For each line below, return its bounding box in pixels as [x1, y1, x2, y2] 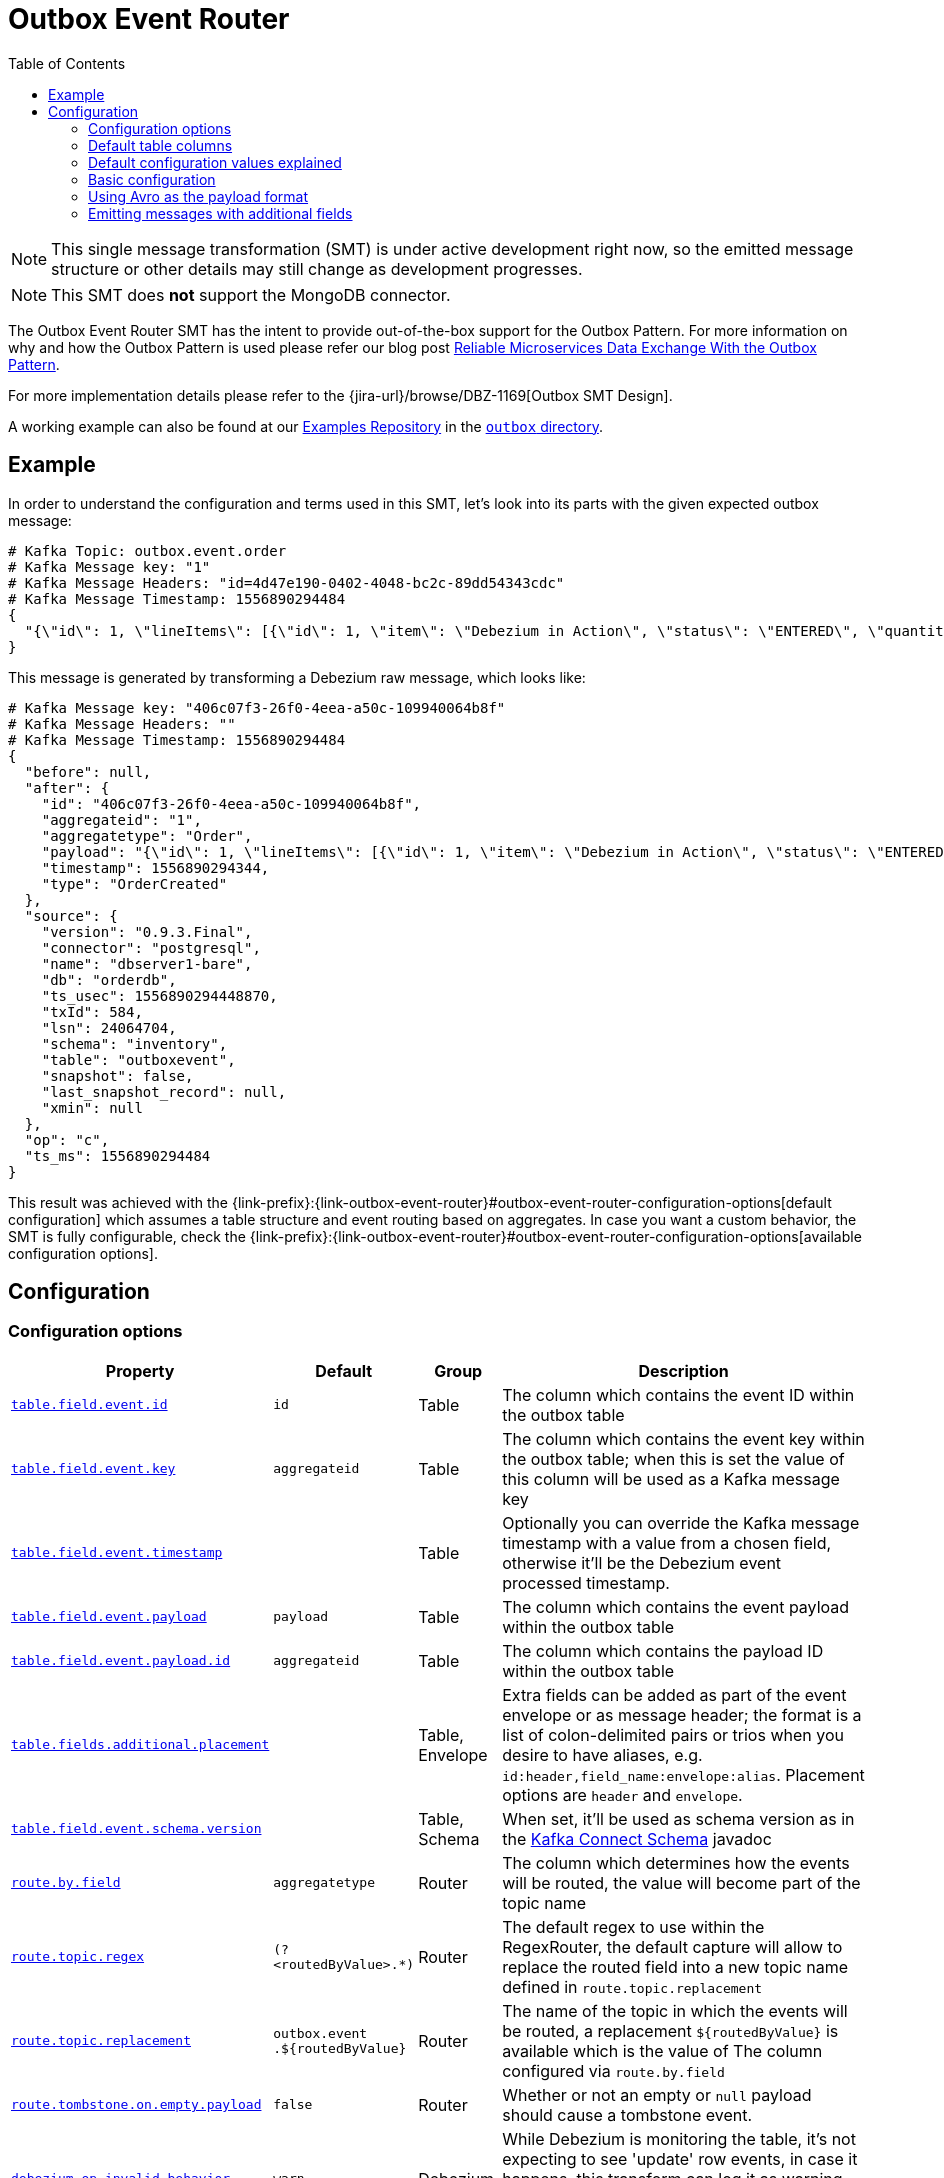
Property [105, 1360, 175, 1381]
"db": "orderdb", [41, 971, 177, 988]
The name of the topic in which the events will [502, 2000, 848, 2021]
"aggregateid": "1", [41, 811, 202, 828]
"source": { [24, 907, 118, 924]
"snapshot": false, [41, 1067, 194, 1084]
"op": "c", [24, 1131, 110, 1148]
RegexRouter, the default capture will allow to [502, 1936, 843, 1957]
